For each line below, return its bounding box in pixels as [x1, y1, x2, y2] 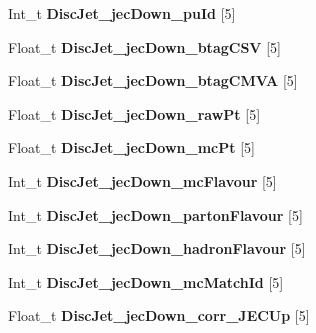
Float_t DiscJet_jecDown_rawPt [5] [8, 103, 261, 124]
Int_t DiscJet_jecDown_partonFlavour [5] [8, 204, 303, 225]
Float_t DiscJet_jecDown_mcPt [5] [8, 137, 255, 158]
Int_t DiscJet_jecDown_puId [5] [8, 3, 236, 23]
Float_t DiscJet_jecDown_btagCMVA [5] [8, 70, 298, 91]
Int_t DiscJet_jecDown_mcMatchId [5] [8, 271, 284, 292]
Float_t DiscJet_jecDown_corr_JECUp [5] [8, 305, 310, 326]
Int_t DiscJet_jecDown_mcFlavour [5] [8, 170, 277, 191]
